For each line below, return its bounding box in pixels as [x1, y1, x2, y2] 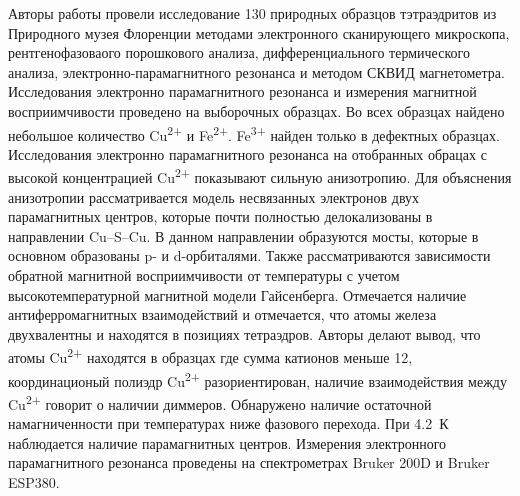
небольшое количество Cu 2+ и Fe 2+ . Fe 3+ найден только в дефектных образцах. [8, 121, 500, 145]
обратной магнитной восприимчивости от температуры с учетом [8, 265, 400, 286]
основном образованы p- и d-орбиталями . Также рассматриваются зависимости [8, 245, 491, 266]
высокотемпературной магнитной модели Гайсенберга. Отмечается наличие [8, 284, 467, 305]
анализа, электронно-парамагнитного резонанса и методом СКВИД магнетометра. [8, 61, 505, 82]
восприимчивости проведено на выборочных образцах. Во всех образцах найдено [8, 100, 505, 121]
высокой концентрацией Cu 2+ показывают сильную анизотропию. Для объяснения [8, 164, 512, 188]
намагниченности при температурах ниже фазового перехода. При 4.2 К [8, 413, 449, 434]
